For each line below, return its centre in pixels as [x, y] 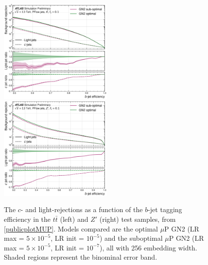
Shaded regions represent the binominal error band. [81, 257]
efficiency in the [27, 219]
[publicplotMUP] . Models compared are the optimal [81, 228]
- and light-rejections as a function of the [82, 209]
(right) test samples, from [138, 219]
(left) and [74, 219]
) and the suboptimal [131, 238]
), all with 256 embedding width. [148, 247]
